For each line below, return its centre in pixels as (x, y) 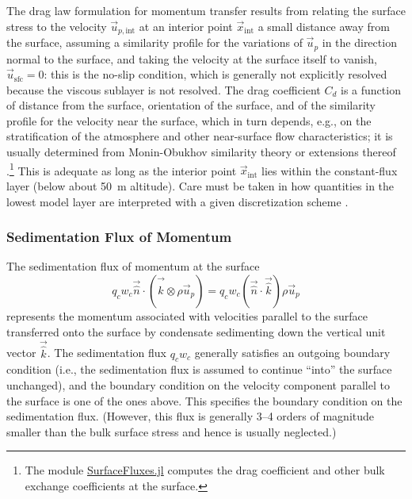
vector (21, 353)
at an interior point (186, 26)
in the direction (359, 42)
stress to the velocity (57, 26)
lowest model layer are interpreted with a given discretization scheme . (177, 201)
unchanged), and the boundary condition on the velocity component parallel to (198, 384)
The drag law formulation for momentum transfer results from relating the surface (206, 10)
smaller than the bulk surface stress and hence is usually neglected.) (172, 431)
